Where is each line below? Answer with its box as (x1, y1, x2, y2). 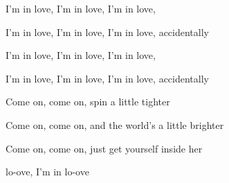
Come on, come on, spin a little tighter (6, 94, 170, 109)
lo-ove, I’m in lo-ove (6, 164, 89, 179)
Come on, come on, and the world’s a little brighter (6, 117, 224, 132)
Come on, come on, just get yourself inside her (6, 141, 203, 155)
